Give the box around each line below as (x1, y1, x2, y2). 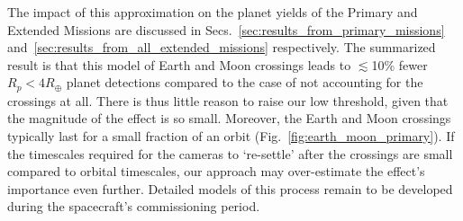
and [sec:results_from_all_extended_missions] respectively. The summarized (7, 38, 436, 57)
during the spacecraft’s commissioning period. (7, 197, 260, 216)
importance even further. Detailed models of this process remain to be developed (7, 179, 453, 198)
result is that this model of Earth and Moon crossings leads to (7, 55, 351, 74)
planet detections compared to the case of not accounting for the (66, 73, 423, 92)
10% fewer (371, 55, 428, 74)
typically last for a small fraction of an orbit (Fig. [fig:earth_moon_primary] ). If (7, 127, 455, 146)
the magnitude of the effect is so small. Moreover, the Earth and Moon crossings (7, 109, 451, 128)
